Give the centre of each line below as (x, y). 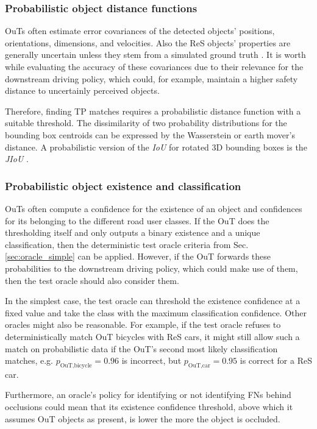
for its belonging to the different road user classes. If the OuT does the (137, 220)
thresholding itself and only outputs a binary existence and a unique (133, 232)
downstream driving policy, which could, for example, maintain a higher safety (151, 78)
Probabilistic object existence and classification (123, 186)
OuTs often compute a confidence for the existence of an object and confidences (154, 208)
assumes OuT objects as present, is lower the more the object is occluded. (143, 418)
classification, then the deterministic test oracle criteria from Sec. (127, 244)
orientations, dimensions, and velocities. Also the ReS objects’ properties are (148, 42)
